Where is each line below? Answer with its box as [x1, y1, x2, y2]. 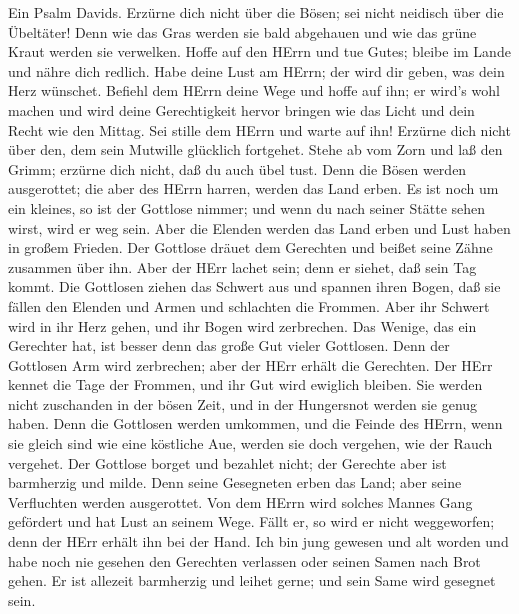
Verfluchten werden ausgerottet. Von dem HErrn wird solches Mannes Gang [8, 491, 473, 512]
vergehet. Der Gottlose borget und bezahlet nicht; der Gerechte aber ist [8, 452, 447, 473]
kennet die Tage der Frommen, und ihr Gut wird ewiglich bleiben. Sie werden [8, 374, 483, 395]
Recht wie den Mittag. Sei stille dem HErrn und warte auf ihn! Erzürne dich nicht [8, 119, 511, 140]
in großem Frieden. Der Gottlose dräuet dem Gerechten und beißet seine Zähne [8, 237, 493, 258]
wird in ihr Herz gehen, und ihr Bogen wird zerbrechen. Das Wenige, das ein [8, 315, 477, 336]
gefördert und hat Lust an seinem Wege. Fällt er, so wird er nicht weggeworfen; [8, 511, 495, 532]
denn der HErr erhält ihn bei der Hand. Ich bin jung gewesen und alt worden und [8, 531, 509, 552]
